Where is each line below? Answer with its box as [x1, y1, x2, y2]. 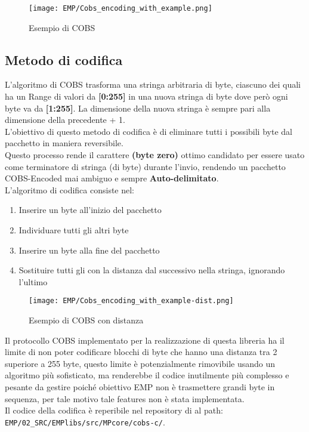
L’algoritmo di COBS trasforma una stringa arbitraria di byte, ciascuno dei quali [5, 78, 301, 91]
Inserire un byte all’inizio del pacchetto [18, 203, 162, 216]
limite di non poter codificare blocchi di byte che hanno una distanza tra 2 [5, 345, 277, 358]
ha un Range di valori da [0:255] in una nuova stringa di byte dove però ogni [5, 90, 288, 103]
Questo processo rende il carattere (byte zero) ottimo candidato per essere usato [5, 149, 305, 161]
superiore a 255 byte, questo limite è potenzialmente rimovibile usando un [5, 357, 276, 369]
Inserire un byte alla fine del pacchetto [18, 243, 160, 256]
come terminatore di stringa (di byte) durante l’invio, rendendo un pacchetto [5, 160, 286, 172]
